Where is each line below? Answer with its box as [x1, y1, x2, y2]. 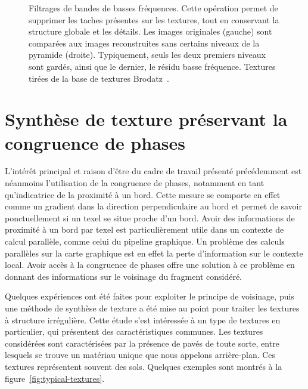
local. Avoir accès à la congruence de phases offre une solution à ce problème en [5, 258, 295, 271]
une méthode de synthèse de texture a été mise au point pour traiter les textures [5, 302, 300, 314]
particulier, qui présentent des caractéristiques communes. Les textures [5, 325, 263, 338]
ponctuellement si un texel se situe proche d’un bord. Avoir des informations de [5, 211, 295, 224]
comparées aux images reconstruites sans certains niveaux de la [29, 36, 260, 49]
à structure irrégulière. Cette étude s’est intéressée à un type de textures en [5, 313, 281, 326]
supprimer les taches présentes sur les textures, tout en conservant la [29, 13, 279, 26]
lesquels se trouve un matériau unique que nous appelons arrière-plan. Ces [5, 348, 276, 361]
